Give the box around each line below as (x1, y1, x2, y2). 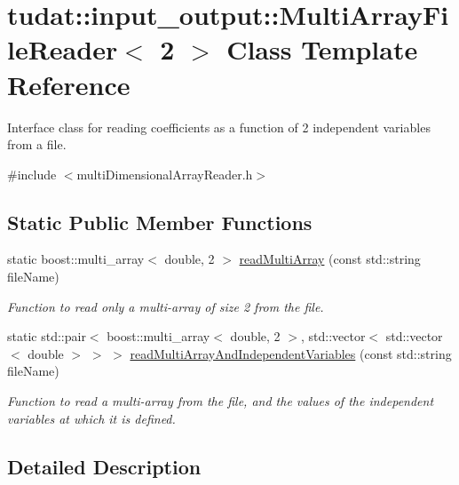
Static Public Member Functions (7, 208, 313, 235)
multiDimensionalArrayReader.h (76, 164, 253, 183)
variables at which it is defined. (7, 409, 176, 427)
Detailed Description (7, 452, 202, 480)
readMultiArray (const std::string (239, 250, 421, 268)
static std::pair (7, 327, 86, 346)
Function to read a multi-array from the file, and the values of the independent (7, 392, 434, 410)
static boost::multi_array (7, 250, 145, 268)
